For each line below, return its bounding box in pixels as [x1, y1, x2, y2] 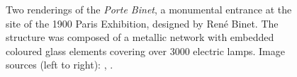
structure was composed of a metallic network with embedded [6, 30, 274, 45]
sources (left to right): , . [6, 57, 113, 72]
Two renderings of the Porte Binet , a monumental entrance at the [6, 2, 292, 16]
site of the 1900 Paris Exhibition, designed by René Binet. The [6, 16, 279, 30]
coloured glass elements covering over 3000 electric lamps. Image [6, 43, 285, 58]
